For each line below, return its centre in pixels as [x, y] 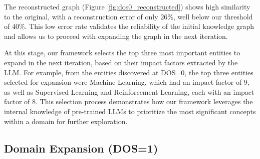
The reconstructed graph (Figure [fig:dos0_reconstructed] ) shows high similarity [127, 6]
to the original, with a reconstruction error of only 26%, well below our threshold [128, 16]
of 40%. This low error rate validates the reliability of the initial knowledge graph [129, 26]
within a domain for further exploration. [66, 121]
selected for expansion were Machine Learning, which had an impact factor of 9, [127, 82]
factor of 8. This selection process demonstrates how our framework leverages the [128, 101]
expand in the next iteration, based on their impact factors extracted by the [121, 62]
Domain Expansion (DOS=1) [81, 148]
